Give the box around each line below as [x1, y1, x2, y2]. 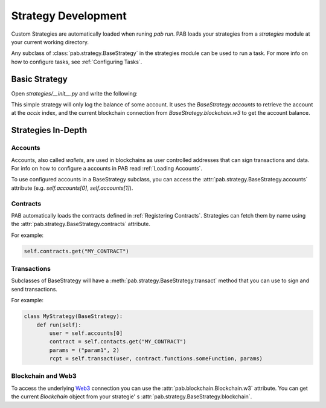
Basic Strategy [11, 74, 68, 84]
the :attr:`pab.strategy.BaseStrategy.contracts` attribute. [11, 221, 151, 228]
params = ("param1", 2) [49, 346, 120, 354]
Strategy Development [11, 9, 127, 22]
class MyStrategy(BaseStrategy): [24, 313, 123, 320]
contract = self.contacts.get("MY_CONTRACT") [49, 338, 187, 345]
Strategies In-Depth [11, 125, 88, 135]
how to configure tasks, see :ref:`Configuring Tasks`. [11, 58, 142, 65]
